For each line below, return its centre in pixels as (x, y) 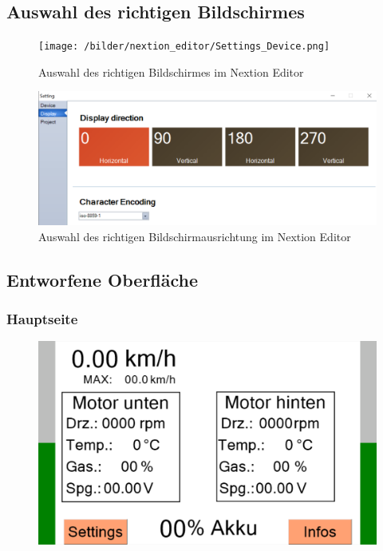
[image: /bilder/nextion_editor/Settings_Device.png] (184, 47)
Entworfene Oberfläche (103, 279)
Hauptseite (42, 319)
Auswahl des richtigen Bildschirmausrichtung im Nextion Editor (195, 236)
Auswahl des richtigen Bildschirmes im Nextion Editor (171, 71)
